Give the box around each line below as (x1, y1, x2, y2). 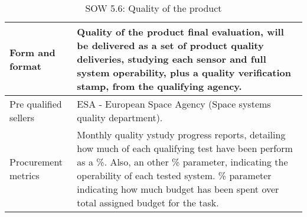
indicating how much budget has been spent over (77, 182, 279, 196)
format (9, 59, 41, 73)
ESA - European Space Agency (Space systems (77, 97, 271, 111)
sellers (9, 111, 34, 124)
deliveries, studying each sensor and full (77, 52, 266, 66)
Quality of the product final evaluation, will (77, 25, 284, 38)
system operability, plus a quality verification (77, 66, 292, 79)
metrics (9, 169, 40, 182)
